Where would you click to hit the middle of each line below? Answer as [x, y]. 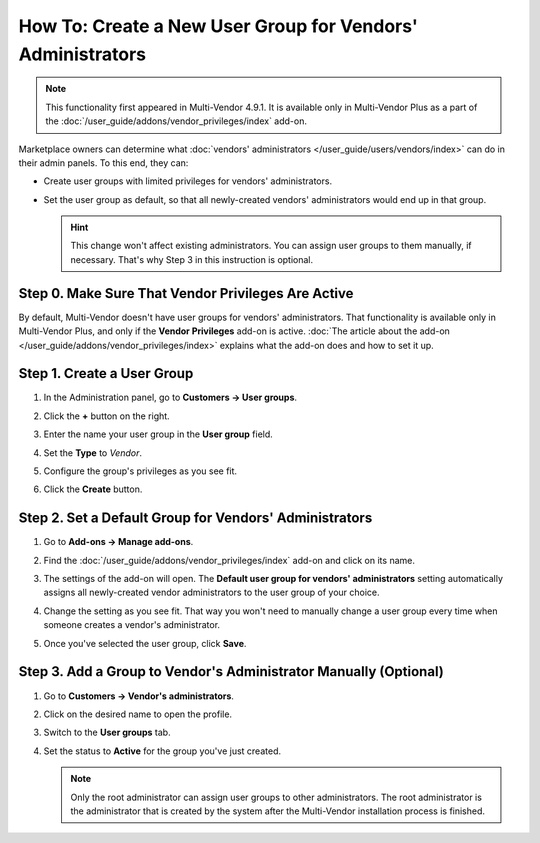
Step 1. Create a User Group [106, 373]
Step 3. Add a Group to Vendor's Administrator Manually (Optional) [231, 671]
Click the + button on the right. [106, 416]
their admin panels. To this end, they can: [103, 162]
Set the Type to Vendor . [93, 452]
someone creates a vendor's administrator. [131, 625]
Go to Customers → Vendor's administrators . [139, 696]
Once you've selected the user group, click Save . [145, 643]
